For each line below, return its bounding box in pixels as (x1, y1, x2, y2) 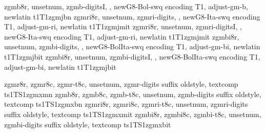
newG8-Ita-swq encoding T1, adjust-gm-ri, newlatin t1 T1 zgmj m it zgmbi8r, (4, 31, 239, 42)
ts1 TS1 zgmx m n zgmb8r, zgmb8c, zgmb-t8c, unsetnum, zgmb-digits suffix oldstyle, (4, 88, 261, 99)
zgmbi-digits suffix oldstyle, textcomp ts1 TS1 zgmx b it (4, 119, 171, 129)
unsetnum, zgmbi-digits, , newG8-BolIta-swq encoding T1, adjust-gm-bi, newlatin (4, 41, 260, 52)
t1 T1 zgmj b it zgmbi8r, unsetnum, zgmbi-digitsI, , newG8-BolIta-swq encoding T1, (4, 51, 260, 62)
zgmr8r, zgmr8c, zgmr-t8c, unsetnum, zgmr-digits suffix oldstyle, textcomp (4, 79, 238, 89)
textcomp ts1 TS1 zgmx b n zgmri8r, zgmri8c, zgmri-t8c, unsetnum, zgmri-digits (4, 99, 248, 109)
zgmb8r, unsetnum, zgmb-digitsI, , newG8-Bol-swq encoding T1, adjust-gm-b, (4, 1, 248, 11)
